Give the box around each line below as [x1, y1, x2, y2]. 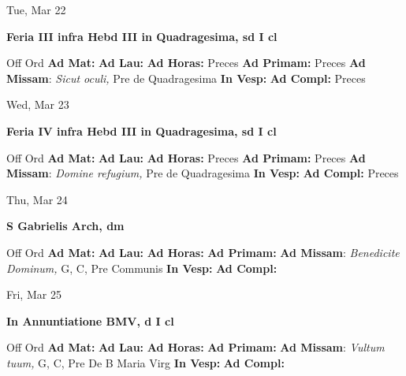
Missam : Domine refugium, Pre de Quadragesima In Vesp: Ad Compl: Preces [6, 165, 399, 181]
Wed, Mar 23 [6, 96, 69, 113]
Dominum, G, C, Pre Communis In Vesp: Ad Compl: [6, 259, 277, 276]
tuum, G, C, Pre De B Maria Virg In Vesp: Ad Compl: [6, 354, 285, 370]
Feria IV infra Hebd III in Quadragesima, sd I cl [6, 122, 277, 139]
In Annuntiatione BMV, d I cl [6, 312, 174, 329]
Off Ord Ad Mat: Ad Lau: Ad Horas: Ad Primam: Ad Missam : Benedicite [6, 244, 400, 260]
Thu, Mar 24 [6, 191, 68, 207]
